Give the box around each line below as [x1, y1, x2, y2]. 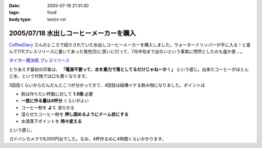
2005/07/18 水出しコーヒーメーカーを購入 [9, 29, 136, 37]
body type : [9, 16, 32, 22]
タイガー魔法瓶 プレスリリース [9, 57, 70, 63]
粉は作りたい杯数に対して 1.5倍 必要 [21, 91, 93, 97]
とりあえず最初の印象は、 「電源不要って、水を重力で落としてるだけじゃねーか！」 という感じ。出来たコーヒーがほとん [9, 66, 249, 72]
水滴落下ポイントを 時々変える [21, 118, 82, 124]
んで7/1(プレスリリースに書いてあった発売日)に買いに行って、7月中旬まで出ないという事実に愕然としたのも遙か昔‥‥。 [9, 49, 245, 54]
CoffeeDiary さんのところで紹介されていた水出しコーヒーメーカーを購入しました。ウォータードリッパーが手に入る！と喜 [9, 42, 251, 48]
